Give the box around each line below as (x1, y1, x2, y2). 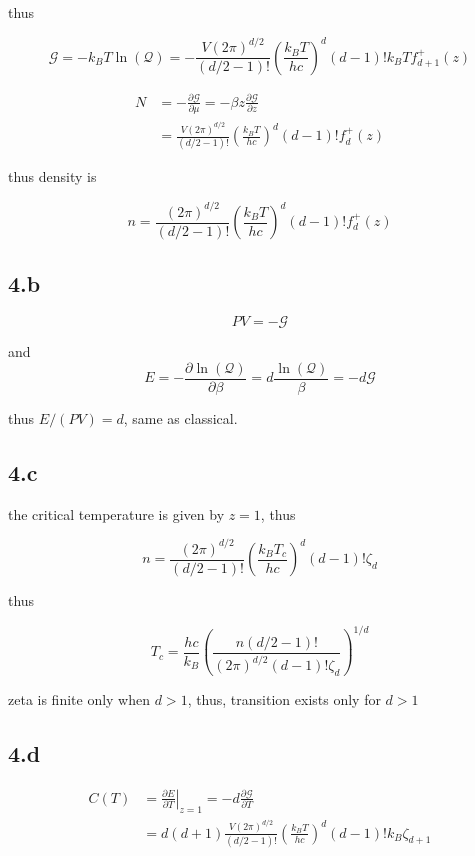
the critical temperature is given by (8, 503, 225, 524)
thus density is (8, 166, 97, 187)
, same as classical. (123, 407, 238, 428)
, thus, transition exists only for (187, 688, 381, 709)
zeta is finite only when (8, 688, 151, 709)
